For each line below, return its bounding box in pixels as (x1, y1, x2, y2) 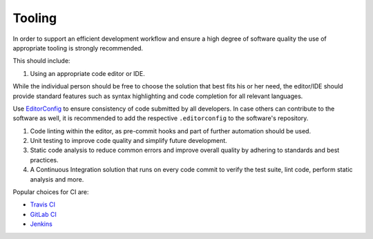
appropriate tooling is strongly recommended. (12, 44, 144, 52)
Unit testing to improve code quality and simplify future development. (30, 137, 227, 145)
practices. (30, 155, 59, 164)
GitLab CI (30, 210, 57, 218)
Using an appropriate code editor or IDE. (30, 69, 145, 77)
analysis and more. (30, 175, 84, 183)
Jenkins (30, 220, 53, 228)
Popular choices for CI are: (12, 188, 89, 196)
